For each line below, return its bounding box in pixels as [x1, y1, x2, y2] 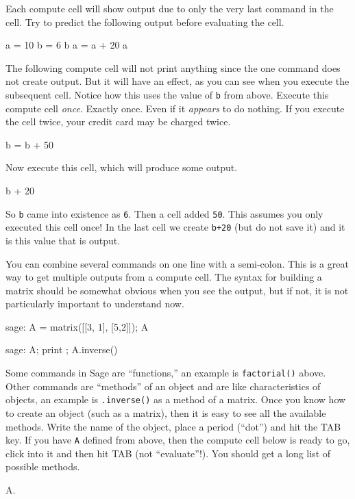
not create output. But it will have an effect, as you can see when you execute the [5, 74, 350, 88]
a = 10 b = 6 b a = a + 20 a [5, 38, 128, 52]
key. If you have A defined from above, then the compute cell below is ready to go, [5, 433, 350, 447]
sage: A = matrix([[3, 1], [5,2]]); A [5, 319, 149, 333]
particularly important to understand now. [5, 296, 184, 311]
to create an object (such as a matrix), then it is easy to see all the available [5, 405, 326, 420]
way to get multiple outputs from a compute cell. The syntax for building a [5, 270, 322, 284]
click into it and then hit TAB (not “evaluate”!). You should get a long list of [5, 446, 331, 460]
